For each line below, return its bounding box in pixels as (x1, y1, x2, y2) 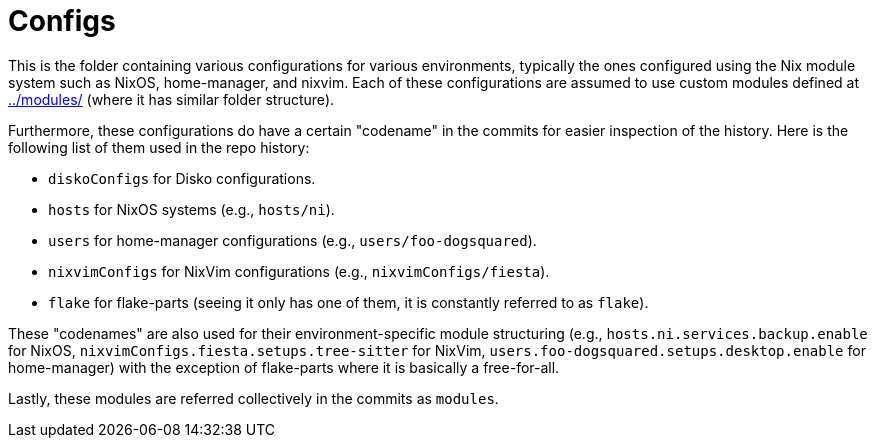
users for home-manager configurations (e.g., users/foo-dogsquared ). (48, 231, 537, 249)
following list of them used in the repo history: (8, 138, 310, 156)
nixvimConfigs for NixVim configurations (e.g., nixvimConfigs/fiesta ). (48, 262, 550, 280)
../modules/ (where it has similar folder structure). (8, 90, 335, 108)
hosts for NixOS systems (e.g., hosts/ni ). (48, 200, 335, 218)
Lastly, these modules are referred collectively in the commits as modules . (8, 389, 499, 407)
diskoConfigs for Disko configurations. (48, 169, 316, 187)
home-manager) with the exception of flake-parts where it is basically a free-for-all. (8, 358, 560, 376)
